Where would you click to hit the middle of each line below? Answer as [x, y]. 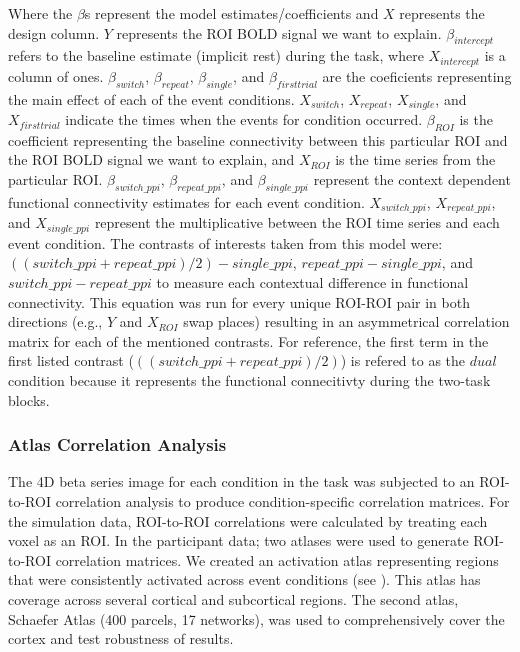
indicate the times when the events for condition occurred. [244, 119]
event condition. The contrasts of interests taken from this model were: [225, 242]
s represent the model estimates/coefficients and [231, 13]
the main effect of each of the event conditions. [151, 98]
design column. [54, 32]
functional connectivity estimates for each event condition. [186, 201]
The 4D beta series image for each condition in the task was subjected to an [241, 481]
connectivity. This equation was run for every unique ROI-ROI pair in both [239, 301]
